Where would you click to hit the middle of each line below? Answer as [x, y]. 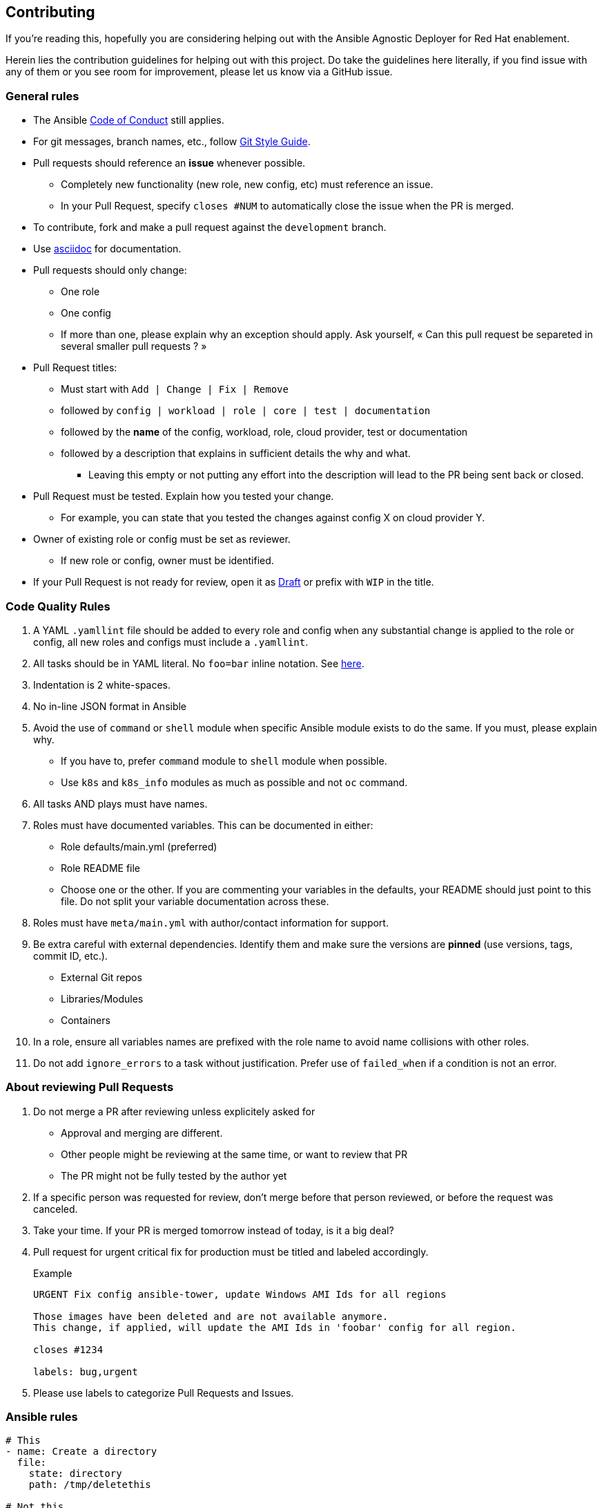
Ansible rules [42, 1417]
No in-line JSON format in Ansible [110, 706]
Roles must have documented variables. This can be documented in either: [203, 825]
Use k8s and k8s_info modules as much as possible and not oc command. [234, 782]
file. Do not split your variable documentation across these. [195, 901]
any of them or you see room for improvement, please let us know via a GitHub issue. [199, 72]
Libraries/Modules [102, 998]
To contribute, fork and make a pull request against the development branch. [210, 227]
